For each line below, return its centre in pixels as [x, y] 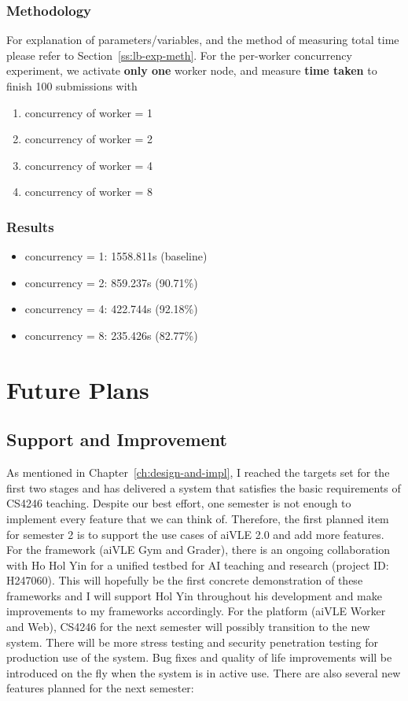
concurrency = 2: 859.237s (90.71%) [111, 282]
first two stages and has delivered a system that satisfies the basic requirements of [204, 487]
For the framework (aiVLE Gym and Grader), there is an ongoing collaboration [198, 550]
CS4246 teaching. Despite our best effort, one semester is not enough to [179, 503]
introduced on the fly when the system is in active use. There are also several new [204, 672]
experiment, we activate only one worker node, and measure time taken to [192, 70]
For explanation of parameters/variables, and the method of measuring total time [203, 40]
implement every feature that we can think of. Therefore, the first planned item [198, 518]
